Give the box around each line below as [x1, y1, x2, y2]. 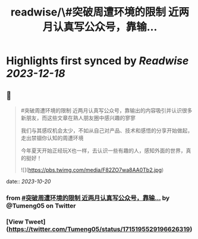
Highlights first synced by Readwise [6, 54, 189, 68]
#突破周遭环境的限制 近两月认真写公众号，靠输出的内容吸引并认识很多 [20, 107, 193, 114]
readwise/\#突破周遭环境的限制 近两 [10, 5, 190, 19]
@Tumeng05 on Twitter [6, 202, 76, 210]
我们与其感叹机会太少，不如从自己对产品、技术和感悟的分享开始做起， [20, 127, 193, 134]
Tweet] [24, 218, 46, 226]
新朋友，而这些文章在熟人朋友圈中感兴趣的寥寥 [20, 114, 136, 121]
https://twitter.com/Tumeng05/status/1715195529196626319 [8, 225, 190, 233]
